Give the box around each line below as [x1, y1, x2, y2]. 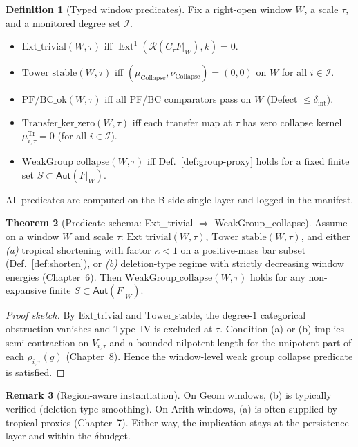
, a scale [304, 2, 339, 16]
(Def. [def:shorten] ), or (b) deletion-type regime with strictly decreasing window [6, 256, 344, 270]
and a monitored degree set [6, 15, 121, 30]
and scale [74, 228, 114, 243]
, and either [301, 228, 350, 243]
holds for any [249, 269, 305, 284]
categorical [260, 308, 306, 322]
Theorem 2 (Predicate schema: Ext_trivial [6, 215, 194, 230]
